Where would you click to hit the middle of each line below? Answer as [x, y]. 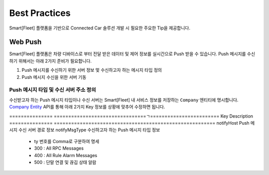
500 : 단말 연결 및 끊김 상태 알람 [65, 162]
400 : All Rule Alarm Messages [66, 155]
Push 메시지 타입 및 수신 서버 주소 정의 [53, 90]
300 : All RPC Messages [59, 148]
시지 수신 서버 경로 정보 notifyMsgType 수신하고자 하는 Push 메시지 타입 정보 [85, 130]
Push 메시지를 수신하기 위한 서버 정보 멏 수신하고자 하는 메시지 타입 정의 [92, 70]
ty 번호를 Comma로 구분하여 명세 [67, 141]
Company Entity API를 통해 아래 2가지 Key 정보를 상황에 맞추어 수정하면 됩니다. [87, 107]
